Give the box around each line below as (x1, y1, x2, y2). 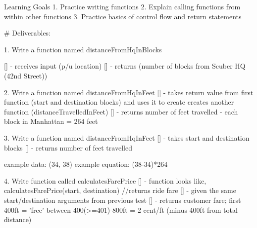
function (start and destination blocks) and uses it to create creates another (4, 97, 234, 107)
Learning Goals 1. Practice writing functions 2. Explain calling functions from (4, 1, 241, 11)
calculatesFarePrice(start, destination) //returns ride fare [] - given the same (4, 185, 236, 195)
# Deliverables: (4, 28, 51, 38)
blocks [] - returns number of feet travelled (4, 142, 132, 152)
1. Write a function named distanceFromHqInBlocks (4, 44, 162, 54)
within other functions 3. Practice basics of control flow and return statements (4, 11, 242, 21)
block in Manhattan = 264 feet (4, 116, 98, 126)
